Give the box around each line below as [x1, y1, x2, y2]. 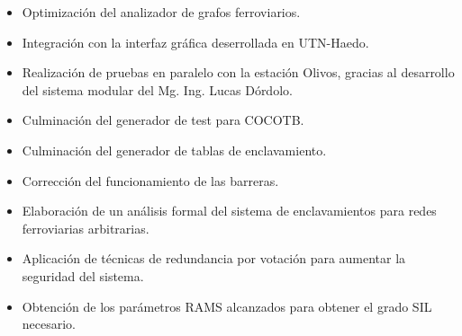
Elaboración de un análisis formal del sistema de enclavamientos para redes [22, 201, 437, 220]
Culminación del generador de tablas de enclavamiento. [22, 140, 327, 159]
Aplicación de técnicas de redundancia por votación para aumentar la [22, 249, 406, 268]
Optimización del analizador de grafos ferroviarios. [22, 3, 301, 21]
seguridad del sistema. [22, 266, 144, 285]
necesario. [22, 314, 77, 333]
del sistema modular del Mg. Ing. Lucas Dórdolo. [22, 80, 293, 99]
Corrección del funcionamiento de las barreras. [22, 171, 279, 190]
